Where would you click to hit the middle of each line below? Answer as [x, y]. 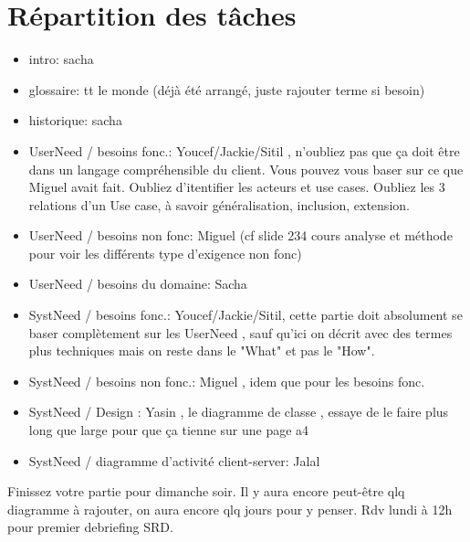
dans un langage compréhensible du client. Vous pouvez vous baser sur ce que [246, 169]
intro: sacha [61, 59]
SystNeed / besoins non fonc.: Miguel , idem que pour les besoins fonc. [227, 381]
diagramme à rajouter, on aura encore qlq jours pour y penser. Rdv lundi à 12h [230, 509]
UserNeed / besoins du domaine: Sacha [138, 284]
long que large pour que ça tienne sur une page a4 [169, 430]
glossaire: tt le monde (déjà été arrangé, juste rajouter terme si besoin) [227, 89]
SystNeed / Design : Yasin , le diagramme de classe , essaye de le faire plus [239, 412]
